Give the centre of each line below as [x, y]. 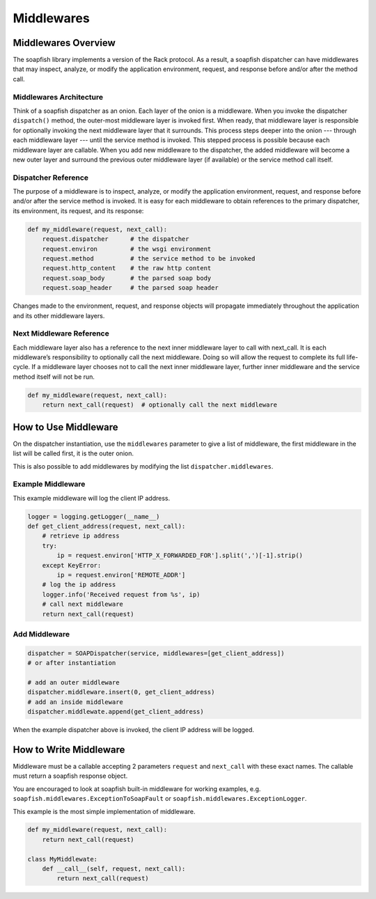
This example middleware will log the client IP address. [92, 498]
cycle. [22, 367]
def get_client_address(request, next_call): [107, 526]
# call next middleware [83, 604]
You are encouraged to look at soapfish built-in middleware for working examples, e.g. [137, 789]
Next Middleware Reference [61, 334]
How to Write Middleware [69, 750]
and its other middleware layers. [59, 315]
